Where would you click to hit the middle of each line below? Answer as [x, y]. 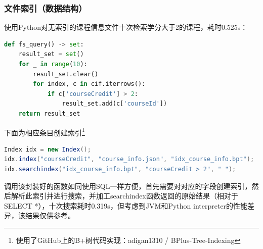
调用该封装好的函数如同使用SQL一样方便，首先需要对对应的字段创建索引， [128, 186]
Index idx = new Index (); [48, 149]
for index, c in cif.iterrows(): [89, 84]
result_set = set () [51, 54]
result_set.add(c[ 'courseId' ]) [115, 104]
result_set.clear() [66, 74]
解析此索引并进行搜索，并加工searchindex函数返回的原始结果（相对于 [124, 196]
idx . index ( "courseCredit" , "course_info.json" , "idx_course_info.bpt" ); [129, 159]
